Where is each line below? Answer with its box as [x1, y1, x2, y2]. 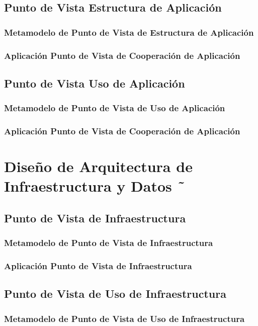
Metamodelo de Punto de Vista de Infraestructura [4, 236, 213, 249]
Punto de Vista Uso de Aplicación [4, 75, 185, 91]
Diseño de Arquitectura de [4, 156, 193, 177]
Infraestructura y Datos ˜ [4, 176, 186, 196]
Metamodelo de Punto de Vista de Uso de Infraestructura [4, 312, 245, 324]
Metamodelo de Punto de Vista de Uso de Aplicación [4, 102, 225, 114]
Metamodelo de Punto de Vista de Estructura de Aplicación [4, 26, 254, 38]
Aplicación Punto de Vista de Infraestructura [4, 260, 192, 272]
